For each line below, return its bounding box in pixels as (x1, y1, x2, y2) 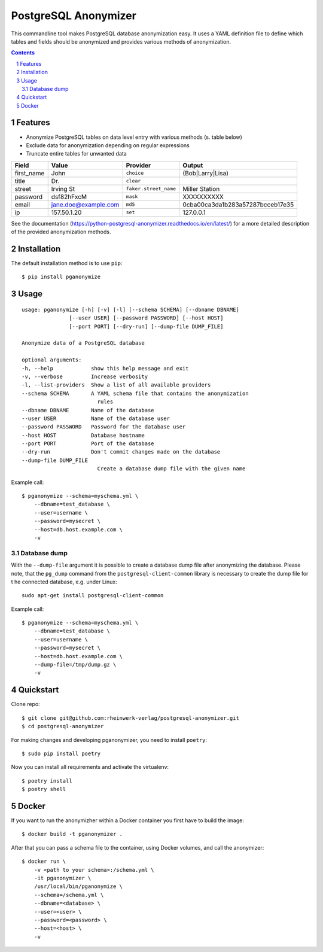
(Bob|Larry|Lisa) (182, 169, 228, 177)
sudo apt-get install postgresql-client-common (22, 592, 164, 599)
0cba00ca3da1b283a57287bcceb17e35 (182, 200, 294, 209)
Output (182, 161, 203, 169)
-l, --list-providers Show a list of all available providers (22, 382, 211, 388)
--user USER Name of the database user (22, 415, 170, 422)
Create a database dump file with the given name (97, 466, 246, 472)
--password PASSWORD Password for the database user (22, 424, 186, 430)
